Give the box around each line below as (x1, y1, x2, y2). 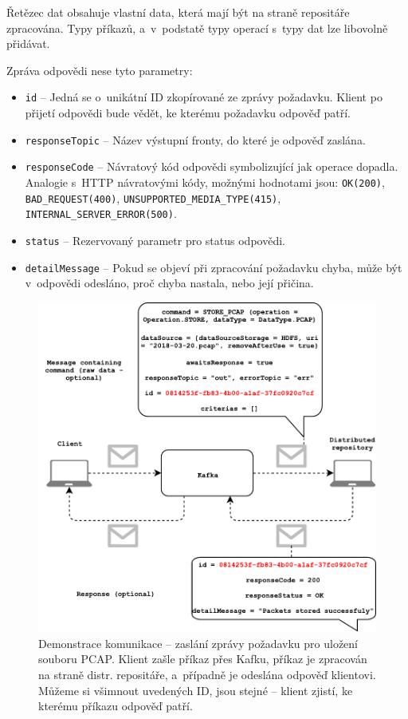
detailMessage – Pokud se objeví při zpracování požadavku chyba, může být (25, 259, 402, 275)
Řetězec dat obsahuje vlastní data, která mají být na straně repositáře (6, 4, 350, 20)
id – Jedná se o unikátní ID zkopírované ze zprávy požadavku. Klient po (25, 89, 382, 105)
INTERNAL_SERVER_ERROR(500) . (25, 205, 177, 222)
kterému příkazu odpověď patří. (38, 697, 193, 714)
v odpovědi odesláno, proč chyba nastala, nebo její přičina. (25, 275, 314, 291)
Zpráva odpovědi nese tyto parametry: (6, 61, 193, 78)
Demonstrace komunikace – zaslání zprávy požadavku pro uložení (38, 634, 359, 651)
